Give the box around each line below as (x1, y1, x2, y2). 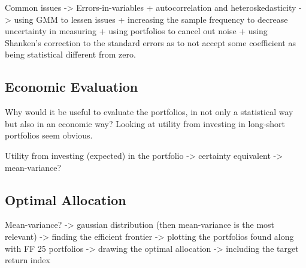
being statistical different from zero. (5, 48, 136, 61)
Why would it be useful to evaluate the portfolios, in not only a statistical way (5, 106, 293, 118)
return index (5, 254, 50, 266)
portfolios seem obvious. (5, 129, 93, 141)
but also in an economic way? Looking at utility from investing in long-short (5, 117, 285, 130)
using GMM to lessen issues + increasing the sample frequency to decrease (14, 13, 288, 25)
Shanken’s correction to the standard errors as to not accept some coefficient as (5, 36, 296, 49)
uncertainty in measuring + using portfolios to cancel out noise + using (5, 25, 268, 37)
